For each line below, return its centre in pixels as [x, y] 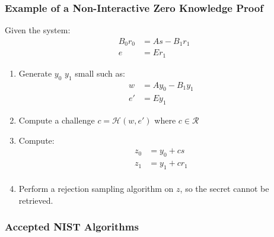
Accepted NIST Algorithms [72, 227]
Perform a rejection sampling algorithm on [96, 189]
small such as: [100, 73]
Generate [35, 73]
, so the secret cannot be [224, 189]
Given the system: [38, 30]
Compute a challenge [57, 120]
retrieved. [36, 200]
